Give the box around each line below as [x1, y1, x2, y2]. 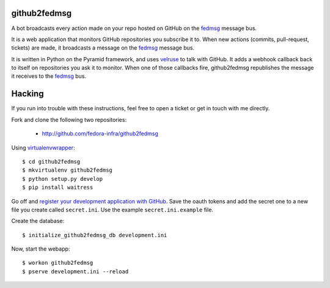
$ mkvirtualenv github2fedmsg [22, 167, 113, 174]
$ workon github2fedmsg [22, 259, 94, 267]
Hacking [11, 89, 44, 99]
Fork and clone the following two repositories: [11, 116, 127, 123]
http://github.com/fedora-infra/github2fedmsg [42, 130, 159, 137]
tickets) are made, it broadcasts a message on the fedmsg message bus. [11, 44, 195, 51]
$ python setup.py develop [22, 175, 103, 182]
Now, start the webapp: [11, 245, 70, 252]
